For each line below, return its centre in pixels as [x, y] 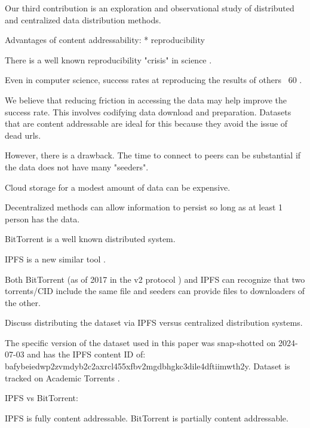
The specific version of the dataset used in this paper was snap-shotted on [140, 342]
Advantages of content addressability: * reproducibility [105, 40]
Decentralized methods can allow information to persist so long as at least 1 [144, 207]
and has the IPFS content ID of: [86, 354]
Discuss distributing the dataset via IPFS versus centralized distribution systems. [154, 322]
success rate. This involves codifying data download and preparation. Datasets [148, 111]
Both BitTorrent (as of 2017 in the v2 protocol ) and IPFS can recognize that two [155, 279]
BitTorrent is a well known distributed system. [90, 239]
